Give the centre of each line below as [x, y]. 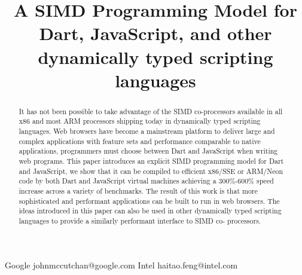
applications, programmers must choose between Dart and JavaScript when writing [148, 151]
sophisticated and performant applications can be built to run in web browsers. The [149, 201]
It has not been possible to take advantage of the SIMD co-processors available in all [151, 111]
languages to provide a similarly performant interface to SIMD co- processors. [140, 220]
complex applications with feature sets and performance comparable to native [140, 141]
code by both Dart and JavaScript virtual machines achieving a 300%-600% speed [146, 181]
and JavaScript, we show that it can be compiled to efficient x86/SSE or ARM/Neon [151, 171]
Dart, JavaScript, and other [155, 33]
